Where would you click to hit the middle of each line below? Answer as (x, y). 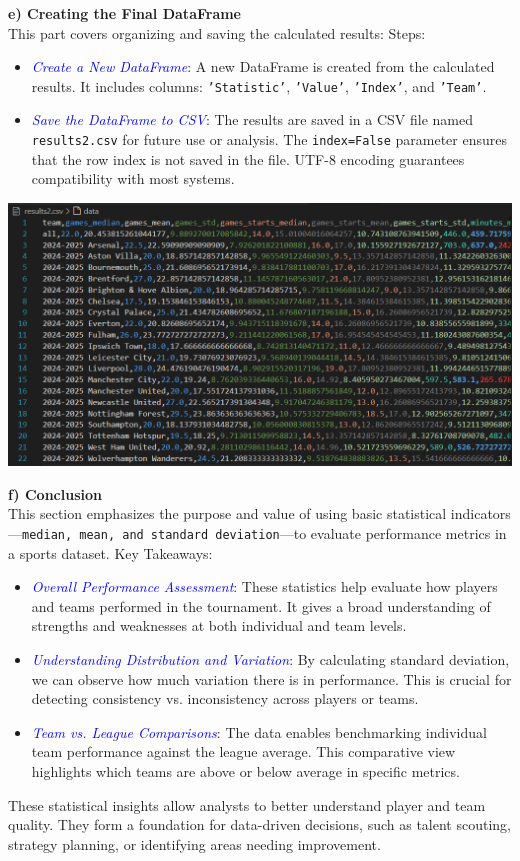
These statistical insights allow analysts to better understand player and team (247, 804)
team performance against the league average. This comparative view (243, 751)
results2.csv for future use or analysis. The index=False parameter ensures (269, 139)
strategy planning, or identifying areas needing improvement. (194, 843)
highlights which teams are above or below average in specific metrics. (245, 770)
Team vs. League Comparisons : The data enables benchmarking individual (259, 731)
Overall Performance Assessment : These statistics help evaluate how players (264, 586)
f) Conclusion (55, 493)
